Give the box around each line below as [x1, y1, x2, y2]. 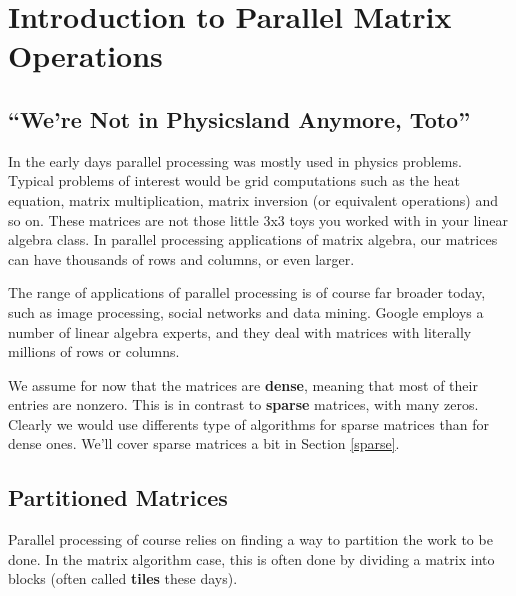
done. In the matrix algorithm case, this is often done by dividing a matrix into [8, 548, 495, 569]
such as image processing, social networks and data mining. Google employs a [8, 301, 484, 322]
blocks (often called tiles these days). [8, 568, 238, 589]
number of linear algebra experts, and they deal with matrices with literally [8, 321, 472, 342]
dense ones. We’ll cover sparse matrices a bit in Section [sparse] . [8, 433, 400, 454]
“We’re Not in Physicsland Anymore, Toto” [8, 103, 471, 134]
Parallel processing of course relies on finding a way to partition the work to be [8, 529, 493, 550]
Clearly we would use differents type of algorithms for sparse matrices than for [8, 413, 489, 434]
